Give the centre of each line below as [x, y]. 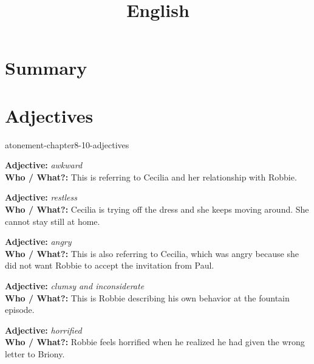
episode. [20, 310]
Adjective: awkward [44, 165]
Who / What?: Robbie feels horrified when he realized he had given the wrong [155, 342]
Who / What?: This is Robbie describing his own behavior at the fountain [147, 297]
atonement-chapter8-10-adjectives [67, 144]
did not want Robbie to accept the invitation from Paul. [110, 265]
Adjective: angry [38, 242]
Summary [46, 68]
